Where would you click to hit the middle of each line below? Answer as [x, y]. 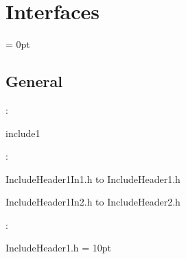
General [34, 81]
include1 [23, 133]
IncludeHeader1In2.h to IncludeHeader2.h [93, 202]
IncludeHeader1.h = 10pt [59, 248]
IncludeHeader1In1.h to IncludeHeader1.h [93, 178]
